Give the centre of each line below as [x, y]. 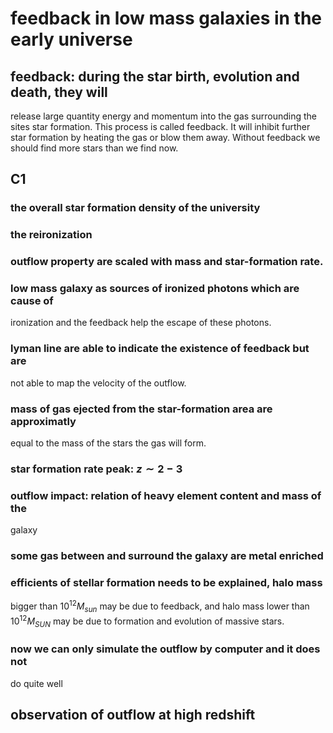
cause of [32, 301]
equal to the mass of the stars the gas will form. [108, 443]
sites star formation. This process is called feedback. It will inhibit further [160, 126]
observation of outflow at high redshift [133, 715]
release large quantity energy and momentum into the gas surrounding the [163, 116]
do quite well [36, 683]
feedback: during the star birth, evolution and [155, 76]
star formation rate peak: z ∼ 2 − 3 [96, 469]
